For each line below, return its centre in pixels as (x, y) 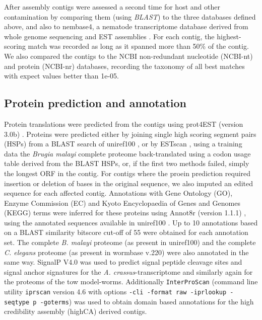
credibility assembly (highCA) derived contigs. (76, 311)
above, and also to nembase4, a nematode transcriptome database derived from (126, 26)
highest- (229, 36)
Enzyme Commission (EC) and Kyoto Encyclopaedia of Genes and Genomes (122, 203)
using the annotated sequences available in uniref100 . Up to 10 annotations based (131, 222)
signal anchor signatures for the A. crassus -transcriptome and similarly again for (128, 271)
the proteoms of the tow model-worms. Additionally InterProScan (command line (131, 282)
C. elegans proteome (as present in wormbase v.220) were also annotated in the (126, 252)
